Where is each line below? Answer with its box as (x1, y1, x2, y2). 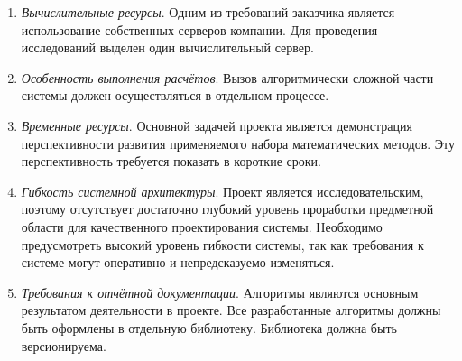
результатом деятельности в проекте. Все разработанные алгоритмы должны (21, 301, 441, 319)
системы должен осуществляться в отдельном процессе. (21, 86, 329, 105)
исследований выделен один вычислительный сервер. (21, 38, 314, 57)
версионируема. (21, 336, 106, 355)
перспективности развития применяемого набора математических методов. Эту (21, 134, 455, 153)
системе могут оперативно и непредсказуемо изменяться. (21, 253, 335, 272)
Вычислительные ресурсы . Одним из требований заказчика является (21, 3, 395, 21)
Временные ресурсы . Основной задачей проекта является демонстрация (21, 116, 412, 134)
